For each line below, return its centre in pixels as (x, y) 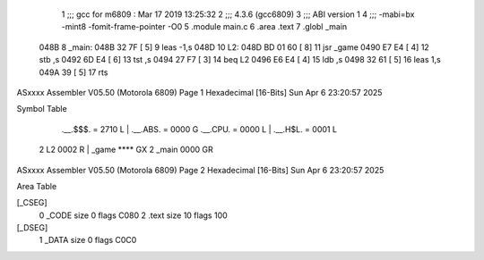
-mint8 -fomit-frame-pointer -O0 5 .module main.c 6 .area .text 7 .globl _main (204, 27)
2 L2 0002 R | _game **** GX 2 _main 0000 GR (126, 150)
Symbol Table (42, 109)
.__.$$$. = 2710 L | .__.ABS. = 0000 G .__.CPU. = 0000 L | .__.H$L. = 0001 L (199, 129)
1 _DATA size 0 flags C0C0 (88, 240)
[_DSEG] (32, 228)
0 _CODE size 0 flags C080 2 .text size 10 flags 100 (133, 215)
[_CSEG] (32, 203)
